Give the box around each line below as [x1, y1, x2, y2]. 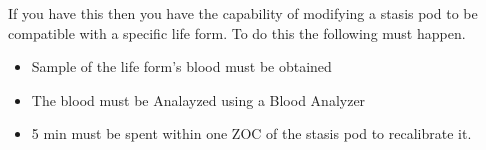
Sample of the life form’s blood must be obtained [31, 56, 332, 77]
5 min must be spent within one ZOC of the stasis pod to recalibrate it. [31, 123, 472, 144]
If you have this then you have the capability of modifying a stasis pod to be [8, 3, 478, 23]
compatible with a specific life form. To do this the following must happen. [8, 22, 466, 43]
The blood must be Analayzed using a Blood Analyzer [31, 89, 366, 110]
